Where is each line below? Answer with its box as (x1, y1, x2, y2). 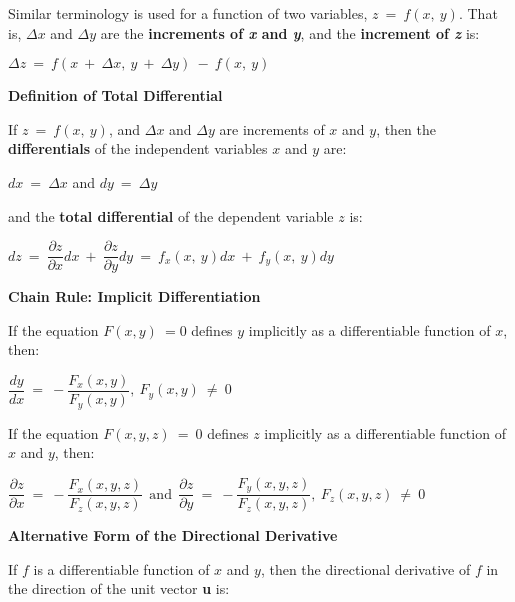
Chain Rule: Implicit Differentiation (8, 286, 261, 307)
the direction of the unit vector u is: (8, 578, 230, 599)
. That (458, 3, 498, 23)
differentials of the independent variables (8, 138, 268, 159)
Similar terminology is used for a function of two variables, (8, 3, 368, 23)
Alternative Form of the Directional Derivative (8, 525, 338, 546)
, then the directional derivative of (260, 558, 471, 579)
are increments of (219, 118, 325, 139)
